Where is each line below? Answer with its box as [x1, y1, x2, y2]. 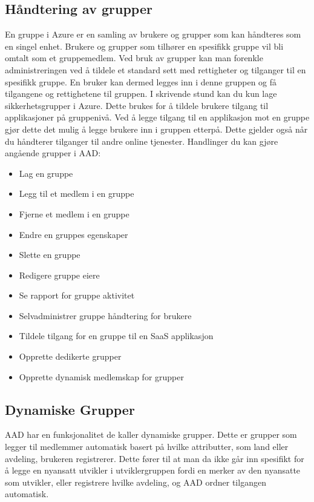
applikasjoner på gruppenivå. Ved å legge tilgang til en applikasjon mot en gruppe [5, 111, 310, 124]
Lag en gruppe [19, 167, 73, 179]
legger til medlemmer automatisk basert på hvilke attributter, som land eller [5, 440, 289, 453]
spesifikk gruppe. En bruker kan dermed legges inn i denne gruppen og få [5, 75, 277, 88]
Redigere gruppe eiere [19, 268, 100, 281]
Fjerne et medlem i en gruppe [19, 207, 129, 220]
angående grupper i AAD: [5, 147, 101, 159]
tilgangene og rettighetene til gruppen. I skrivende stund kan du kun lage [5, 87, 277, 100]
